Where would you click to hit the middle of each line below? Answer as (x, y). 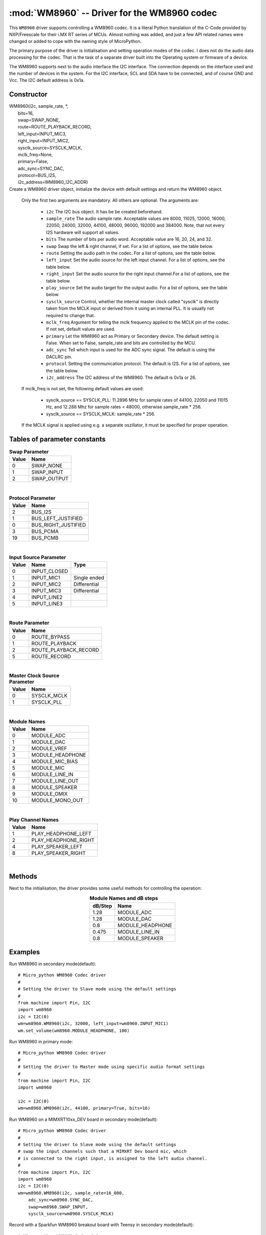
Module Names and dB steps (124, 898)
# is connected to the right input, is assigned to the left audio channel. (113, 1158)
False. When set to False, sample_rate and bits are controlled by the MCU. (121, 343)
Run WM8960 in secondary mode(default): (52, 964)
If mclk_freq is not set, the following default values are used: (83, 389)
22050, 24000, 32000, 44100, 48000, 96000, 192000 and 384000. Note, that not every (135, 225)
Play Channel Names (34, 820)
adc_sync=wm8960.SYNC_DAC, (61, 1200)
